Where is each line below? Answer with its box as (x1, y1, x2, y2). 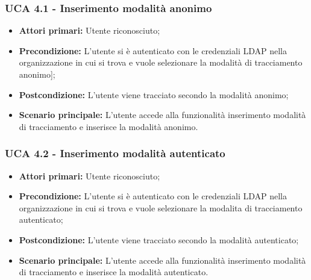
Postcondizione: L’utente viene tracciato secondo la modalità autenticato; (19, 233, 299, 246)
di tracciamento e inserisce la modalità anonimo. (19, 120, 198, 132)
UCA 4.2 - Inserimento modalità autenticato (5, 146, 225, 161)
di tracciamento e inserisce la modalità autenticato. (19, 266, 209, 278)
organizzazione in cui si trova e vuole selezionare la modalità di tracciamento (19, 56, 303, 69)
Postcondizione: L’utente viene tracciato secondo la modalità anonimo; (19, 88, 289, 101)
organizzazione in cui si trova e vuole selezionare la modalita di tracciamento (19, 201, 303, 214)
